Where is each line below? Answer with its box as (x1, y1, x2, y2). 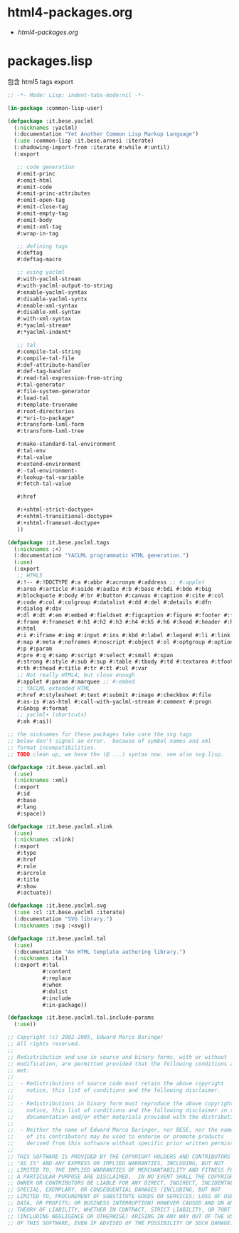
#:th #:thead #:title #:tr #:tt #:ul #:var (16, 665, 148, 672)
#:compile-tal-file (16, 355, 75, 362)
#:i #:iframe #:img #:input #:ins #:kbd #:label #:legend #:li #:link (16, 631, 231, 639)
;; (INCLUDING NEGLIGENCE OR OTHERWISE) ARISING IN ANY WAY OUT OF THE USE (7, 1212, 237, 1220)
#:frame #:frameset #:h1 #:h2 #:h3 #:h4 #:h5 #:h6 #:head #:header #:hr (16, 619, 237, 626)
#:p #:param (16, 645, 53, 652)
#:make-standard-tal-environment (16, 440, 116, 448)
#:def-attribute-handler (16, 361, 91, 368)
